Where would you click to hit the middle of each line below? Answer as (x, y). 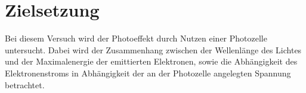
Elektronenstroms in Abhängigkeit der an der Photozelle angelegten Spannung (148, 73)
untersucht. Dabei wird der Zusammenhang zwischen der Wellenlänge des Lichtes (153, 49)
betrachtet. (25, 84)
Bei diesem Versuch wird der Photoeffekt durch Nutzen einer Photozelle (136, 38)
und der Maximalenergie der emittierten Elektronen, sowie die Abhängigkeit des (151, 61)
